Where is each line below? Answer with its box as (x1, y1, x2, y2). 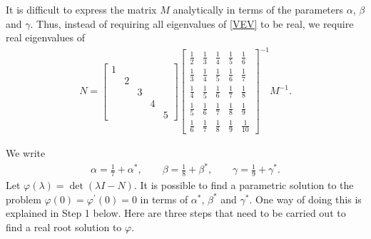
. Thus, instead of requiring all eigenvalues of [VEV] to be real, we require (30, 16, 354, 31)
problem (6, 191, 41, 206)
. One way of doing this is (249, 191, 362, 206)
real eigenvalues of (6, 30, 85, 45)
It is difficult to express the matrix (6, 2, 157, 16)
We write (6, 146, 46, 161)
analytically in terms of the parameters (173, 2, 344, 16)
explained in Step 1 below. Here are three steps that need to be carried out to (6, 205, 346, 220)
